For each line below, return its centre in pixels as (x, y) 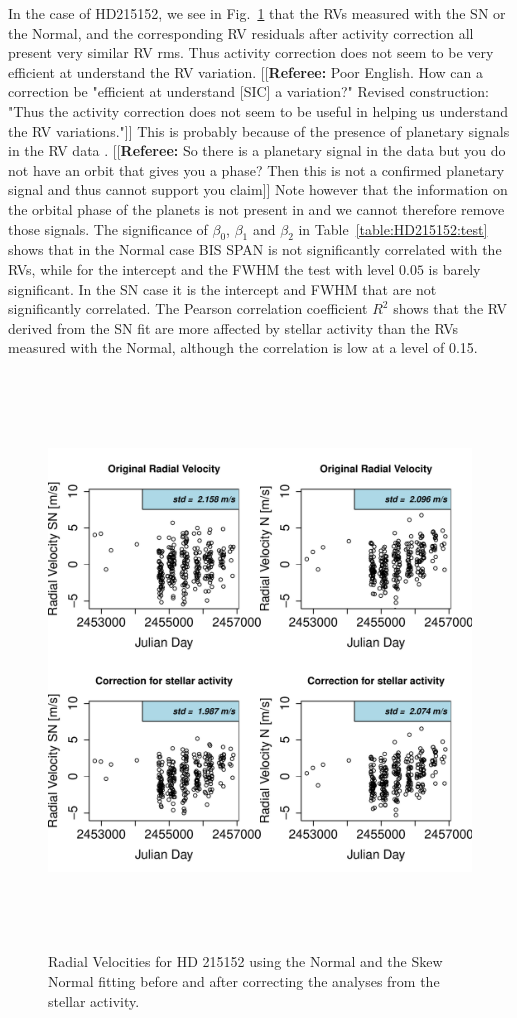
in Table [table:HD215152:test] (393, 228)
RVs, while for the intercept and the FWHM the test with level (201, 268)
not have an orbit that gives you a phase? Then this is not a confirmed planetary (256, 169)
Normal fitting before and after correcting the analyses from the (244, 981)
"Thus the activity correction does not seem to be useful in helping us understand (258, 110)
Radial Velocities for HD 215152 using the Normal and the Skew (245, 961)
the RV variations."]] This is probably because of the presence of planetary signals (259, 130)
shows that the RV (450, 308)
